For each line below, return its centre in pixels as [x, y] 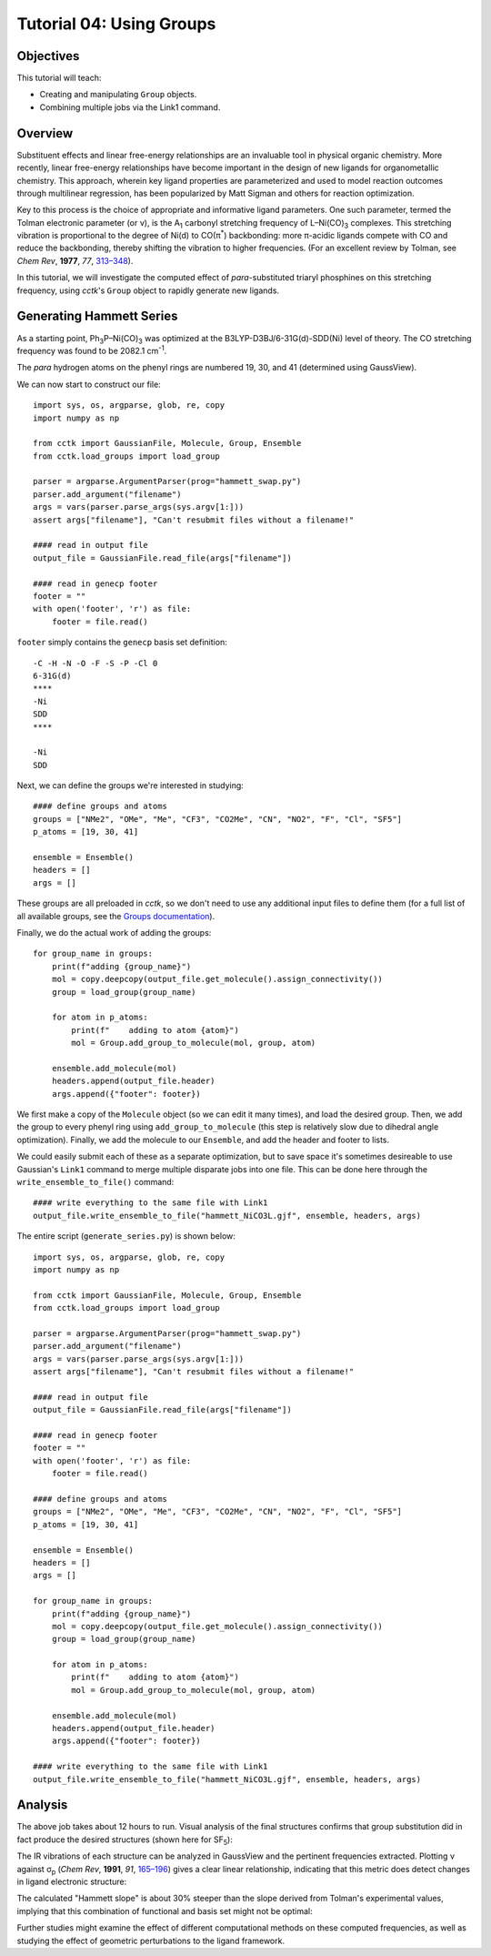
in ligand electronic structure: [72, 1882]
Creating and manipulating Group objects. [118, 95]
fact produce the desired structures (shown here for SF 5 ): [125, 1840]
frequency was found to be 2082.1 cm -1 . [92, 350]
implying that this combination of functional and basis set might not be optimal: [165, 1910]
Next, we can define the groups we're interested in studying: [130, 785]
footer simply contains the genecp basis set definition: [122, 643]
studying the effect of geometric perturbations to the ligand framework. [151, 1941]
